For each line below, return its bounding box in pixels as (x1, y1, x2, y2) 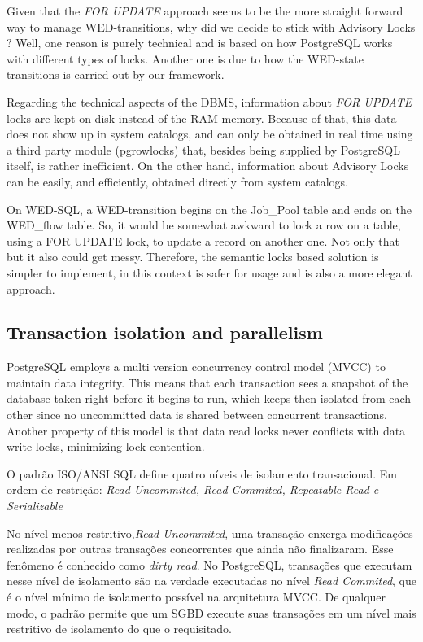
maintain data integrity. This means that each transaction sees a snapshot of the (7, 373, 408, 391)
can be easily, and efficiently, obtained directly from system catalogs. (7, 173, 348, 190)
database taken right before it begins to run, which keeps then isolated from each (7, 390, 412, 407)
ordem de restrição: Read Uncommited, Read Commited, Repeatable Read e (7, 481, 379, 498)
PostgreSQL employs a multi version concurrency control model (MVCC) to (7, 358, 386, 375)
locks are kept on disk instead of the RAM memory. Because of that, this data (7, 109, 397, 126)
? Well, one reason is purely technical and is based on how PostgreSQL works (7, 34, 393, 51)
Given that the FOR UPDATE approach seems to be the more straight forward (7, 2, 403, 19)
